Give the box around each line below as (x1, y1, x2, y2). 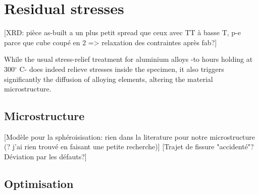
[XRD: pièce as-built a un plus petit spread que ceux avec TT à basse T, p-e (4, 27, 241, 38)
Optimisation (4, 176, 74, 191)
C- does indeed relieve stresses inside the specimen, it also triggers (19, 63, 224, 74)
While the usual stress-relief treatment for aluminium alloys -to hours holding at (4, 54, 253, 64)
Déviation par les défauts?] (4, 151, 87, 162)
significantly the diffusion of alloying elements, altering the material (4, 73, 213, 84)
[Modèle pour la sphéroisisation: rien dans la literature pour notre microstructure (4, 131, 255, 142)
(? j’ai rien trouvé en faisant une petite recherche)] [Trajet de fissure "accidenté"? (4, 141, 254, 152)
